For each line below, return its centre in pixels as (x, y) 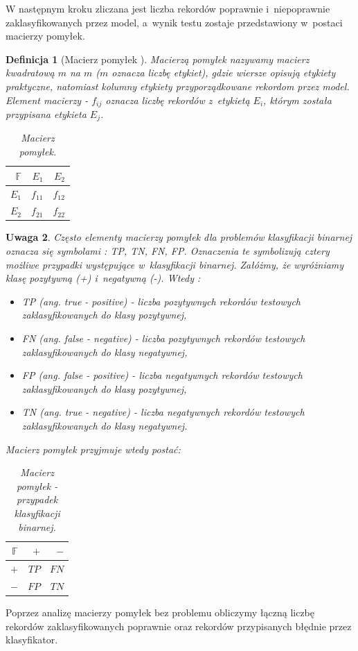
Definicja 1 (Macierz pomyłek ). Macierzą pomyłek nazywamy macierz (158, 59)
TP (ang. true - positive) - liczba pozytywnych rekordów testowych (161, 301)
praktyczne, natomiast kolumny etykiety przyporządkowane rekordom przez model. (178, 86)
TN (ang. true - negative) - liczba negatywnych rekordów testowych (163, 412)
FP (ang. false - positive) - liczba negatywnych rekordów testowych (162, 375)
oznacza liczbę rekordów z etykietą (178, 100)
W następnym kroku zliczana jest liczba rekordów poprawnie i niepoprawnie (168, 8)
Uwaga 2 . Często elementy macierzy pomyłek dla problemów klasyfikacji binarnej (179, 237)
